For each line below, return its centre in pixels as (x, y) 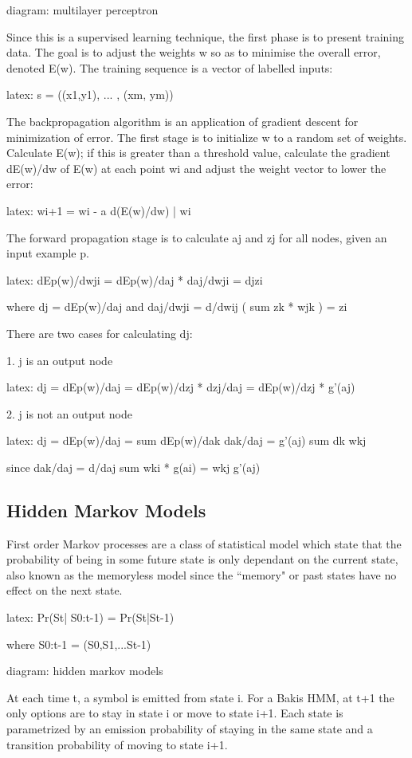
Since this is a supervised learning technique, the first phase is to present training (205, 36)
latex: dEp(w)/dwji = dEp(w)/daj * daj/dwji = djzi (135, 279)
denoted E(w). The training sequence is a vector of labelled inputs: (170, 67)
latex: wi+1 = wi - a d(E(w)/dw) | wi (99, 210)
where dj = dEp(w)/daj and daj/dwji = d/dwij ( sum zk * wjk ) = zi (177, 306)
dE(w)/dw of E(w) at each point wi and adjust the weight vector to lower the (196, 168)
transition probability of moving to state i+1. (117, 744)
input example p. (48, 253)
